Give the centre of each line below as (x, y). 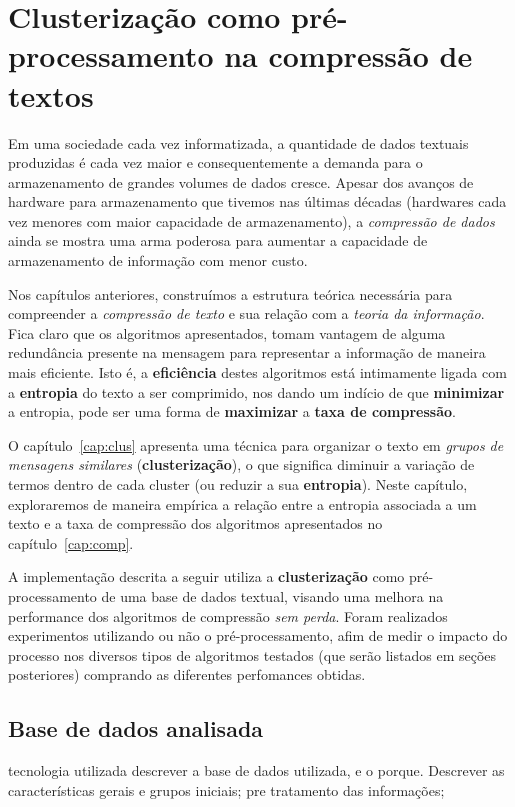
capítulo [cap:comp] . (71, 542)
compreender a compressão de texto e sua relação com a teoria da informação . (246, 313)
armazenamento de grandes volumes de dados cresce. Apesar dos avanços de (241, 181)
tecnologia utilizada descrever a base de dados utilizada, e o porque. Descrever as (256, 770)
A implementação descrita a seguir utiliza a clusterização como (206, 576)
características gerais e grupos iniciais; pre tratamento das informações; (226, 789)
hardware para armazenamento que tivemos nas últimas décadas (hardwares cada (257, 201)
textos (51, 94)
